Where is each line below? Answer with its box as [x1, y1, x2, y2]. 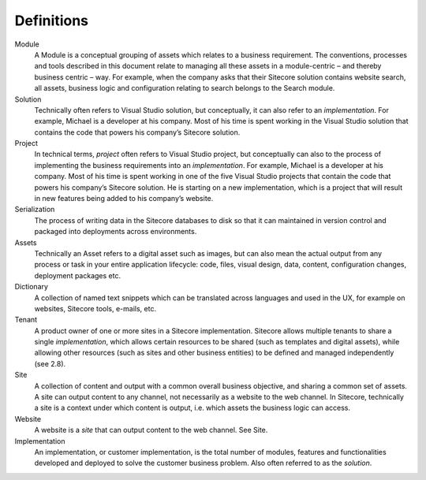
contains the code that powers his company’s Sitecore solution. [34, 127, 241, 137]
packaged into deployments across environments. [34, 227, 197, 236]
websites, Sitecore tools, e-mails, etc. [34, 303, 157, 313]
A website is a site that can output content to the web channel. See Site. [34, 426, 268, 435]
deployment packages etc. [34, 270, 121, 280]
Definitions [14, 12, 89, 29]
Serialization [14, 205, 55, 214]
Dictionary [14, 282, 49, 292]
